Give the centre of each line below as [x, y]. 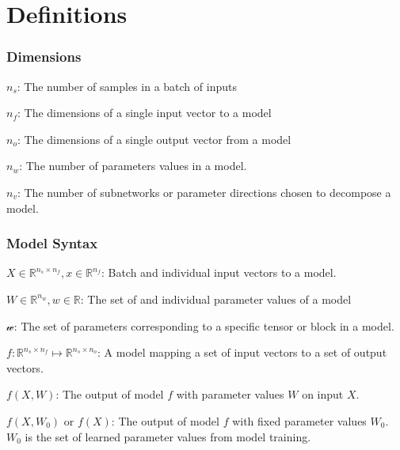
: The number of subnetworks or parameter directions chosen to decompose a [204, 192]
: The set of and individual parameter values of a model [216, 299]
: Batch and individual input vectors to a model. [219, 272]
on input [323, 394]
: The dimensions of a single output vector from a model [154, 139]
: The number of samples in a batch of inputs [127, 86]
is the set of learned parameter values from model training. [168, 436]
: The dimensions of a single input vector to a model [145, 113]
